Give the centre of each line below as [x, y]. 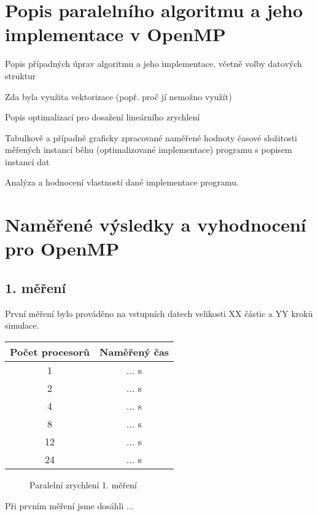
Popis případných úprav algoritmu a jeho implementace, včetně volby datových [153, 64]
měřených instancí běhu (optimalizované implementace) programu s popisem [149, 150]
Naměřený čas [134, 352]
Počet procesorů [50, 352]
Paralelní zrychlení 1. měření [83, 485]
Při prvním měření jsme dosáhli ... [69, 505]
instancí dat [27, 161]
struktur [21, 75]
